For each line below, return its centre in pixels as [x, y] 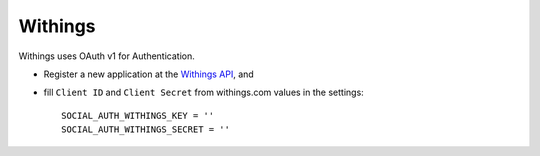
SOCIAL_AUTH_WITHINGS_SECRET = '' [145, 129]
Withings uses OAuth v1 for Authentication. [106, 56]
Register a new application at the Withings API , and [148, 74]
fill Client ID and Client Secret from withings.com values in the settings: [203, 92]
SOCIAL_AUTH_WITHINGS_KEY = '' [138, 115]
